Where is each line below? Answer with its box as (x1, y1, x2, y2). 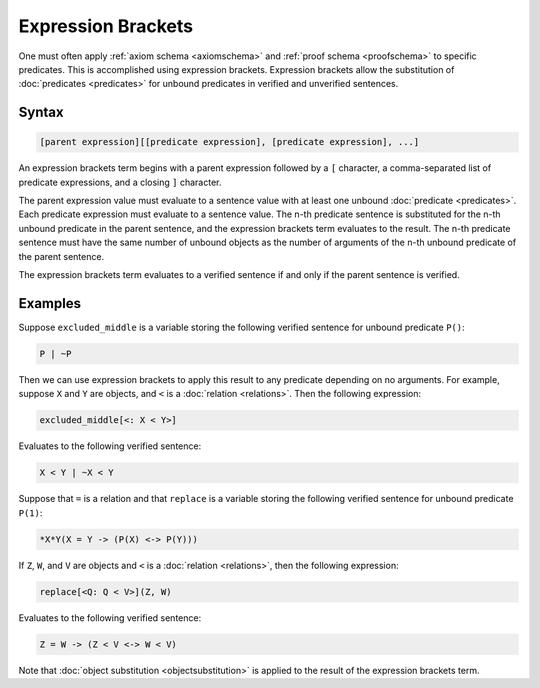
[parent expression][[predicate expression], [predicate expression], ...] (39, 136, 420, 148)
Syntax (18, 104, 64, 121)
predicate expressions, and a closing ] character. (18, 176, 222, 188)
